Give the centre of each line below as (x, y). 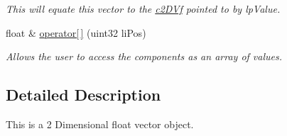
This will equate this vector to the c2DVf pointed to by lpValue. (143, 8)
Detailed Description (83, 95)
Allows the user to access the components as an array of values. (144, 56)
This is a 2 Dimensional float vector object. (100, 124)
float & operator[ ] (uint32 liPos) (76, 32)
